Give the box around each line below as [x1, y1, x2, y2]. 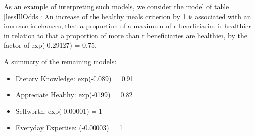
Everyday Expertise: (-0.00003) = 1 [15, 122, 123, 133]
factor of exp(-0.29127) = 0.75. [4, 40, 96, 50]
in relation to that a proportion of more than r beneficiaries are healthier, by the [4, 30, 247, 40]
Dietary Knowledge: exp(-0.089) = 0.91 [15, 73, 134, 83]
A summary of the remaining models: [4, 56, 117, 66]
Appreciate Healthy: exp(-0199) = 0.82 [15, 89, 133, 100]
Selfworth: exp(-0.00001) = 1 [15, 106, 103, 116]
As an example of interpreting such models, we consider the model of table [4, 1, 229, 11]
